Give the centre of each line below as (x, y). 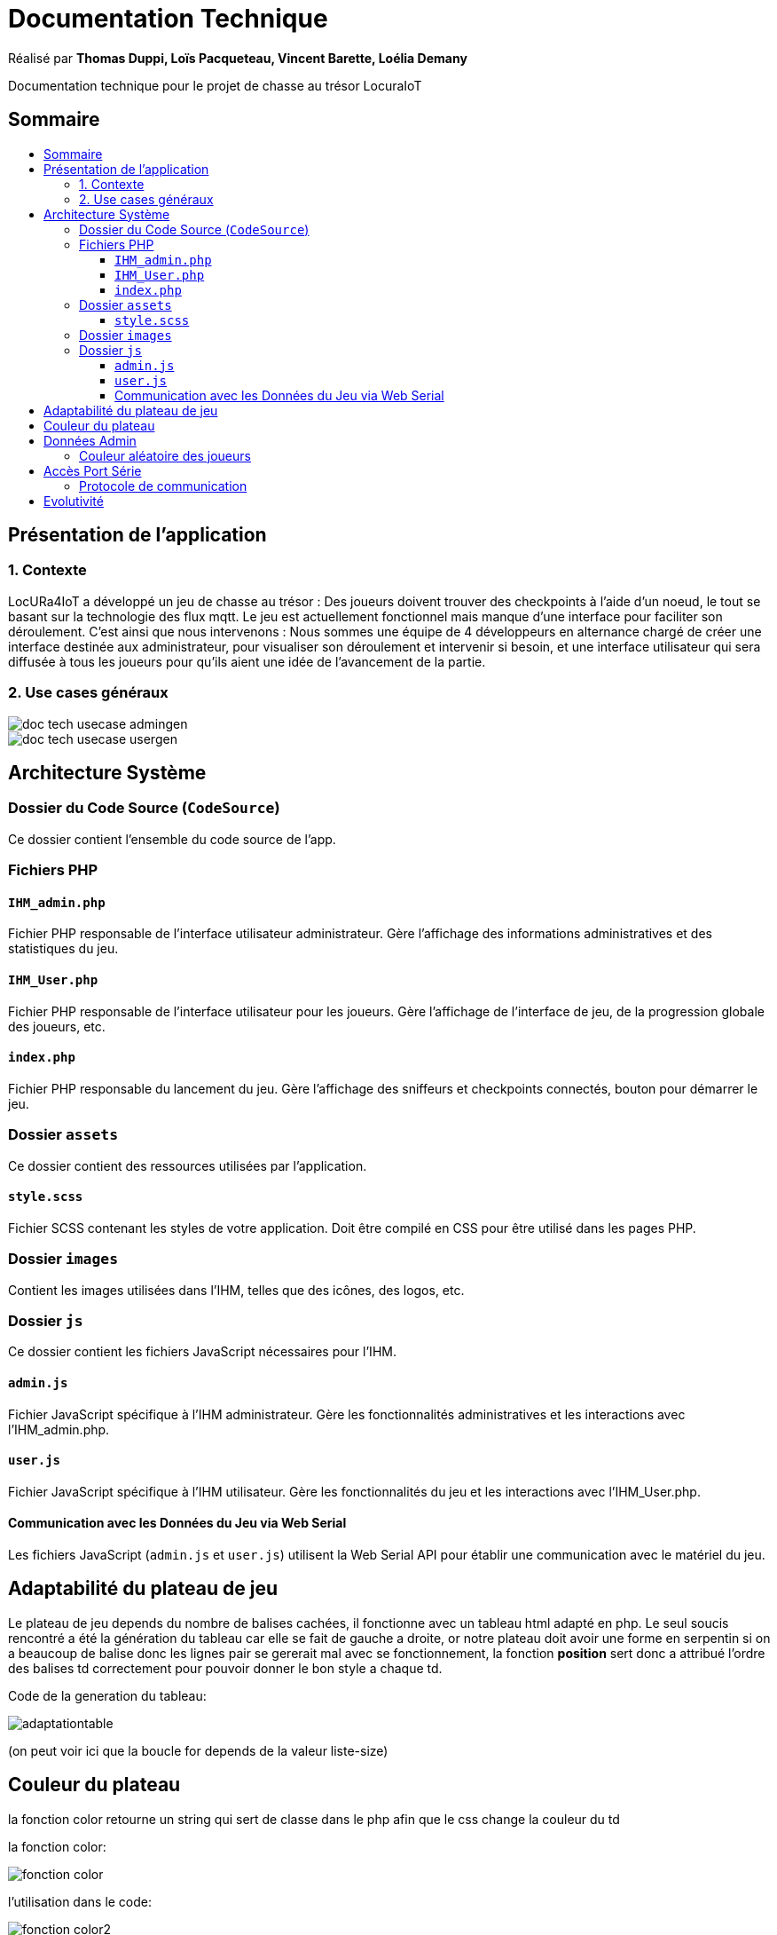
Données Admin (90, 440)
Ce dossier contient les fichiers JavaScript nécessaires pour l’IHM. (202, 1352)
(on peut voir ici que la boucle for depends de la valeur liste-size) (198, 1750)
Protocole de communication (163, 486)
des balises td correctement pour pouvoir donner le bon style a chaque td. (225, 1668)
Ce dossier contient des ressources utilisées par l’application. (188, 1165)
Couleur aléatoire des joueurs (165, 455)
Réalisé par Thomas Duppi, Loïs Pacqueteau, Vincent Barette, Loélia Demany (238, 58)
